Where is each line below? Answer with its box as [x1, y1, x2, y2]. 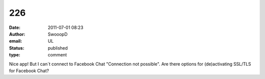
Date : [9, 25, 21, 30]
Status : [9, 45, 25, 51]
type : [9, 52, 21, 58]
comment [48, 52, 67, 58]
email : [9, 38, 22, 44]
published [48, 45, 68, 51]
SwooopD [48, 31, 68, 37]
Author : [9, 31, 26, 37]
